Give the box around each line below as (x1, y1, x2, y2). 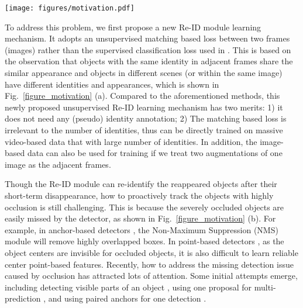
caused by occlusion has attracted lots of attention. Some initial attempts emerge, (5, 269, 298, 282)
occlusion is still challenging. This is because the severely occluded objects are (5, 200, 284, 213)
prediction (5, 292, 41, 304)
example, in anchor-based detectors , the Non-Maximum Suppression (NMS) (5, 223, 278, 236)
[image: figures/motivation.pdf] (5, 4, 135, 12)
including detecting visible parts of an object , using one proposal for (5, 281, 252, 293)
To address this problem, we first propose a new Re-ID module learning (5, 20, 261, 33)
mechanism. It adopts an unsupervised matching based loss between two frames (5, 32, 290, 44)
